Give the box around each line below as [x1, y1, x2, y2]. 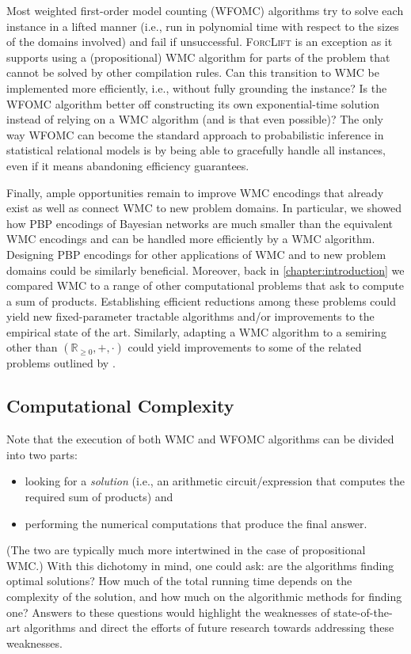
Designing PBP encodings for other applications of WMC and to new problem [6, 245, 386, 262]
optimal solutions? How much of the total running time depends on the [6, 572, 352, 589]
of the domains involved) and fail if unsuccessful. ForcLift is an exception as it [6, 33, 393, 50]
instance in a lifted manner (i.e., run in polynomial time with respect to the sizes [6, 17, 399, 34]
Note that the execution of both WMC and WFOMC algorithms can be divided [6, 431, 394, 447]
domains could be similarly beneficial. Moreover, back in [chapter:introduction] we [6, 261, 405, 278]
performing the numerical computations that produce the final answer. [25, 515, 367, 531]
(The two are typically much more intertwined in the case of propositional [6, 542, 366, 558]
